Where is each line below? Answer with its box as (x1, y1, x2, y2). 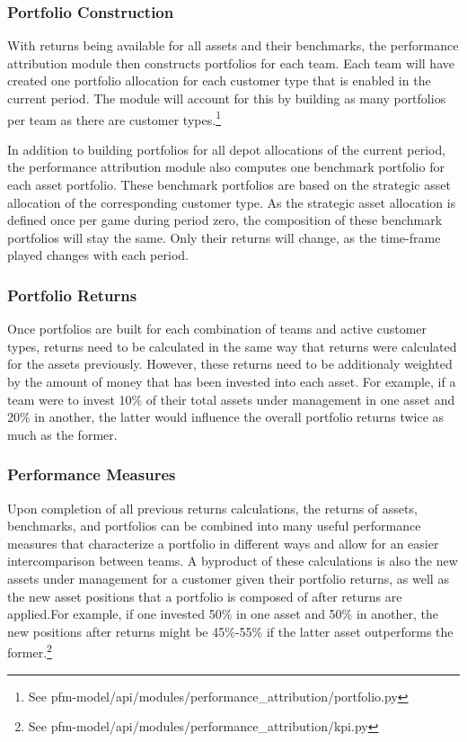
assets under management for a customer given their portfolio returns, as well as (7, 568, 449, 587)
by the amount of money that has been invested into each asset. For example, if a (7, 372, 456, 390)
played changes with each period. (7, 246, 189, 264)
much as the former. (7, 425, 118, 443)
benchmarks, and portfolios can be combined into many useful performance (7, 516, 421, 535)
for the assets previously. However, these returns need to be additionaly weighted (7, 354, 453, 373)
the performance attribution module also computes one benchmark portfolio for (7, 157, 445, 176)
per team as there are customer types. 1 (7, 107, 221, 129)
